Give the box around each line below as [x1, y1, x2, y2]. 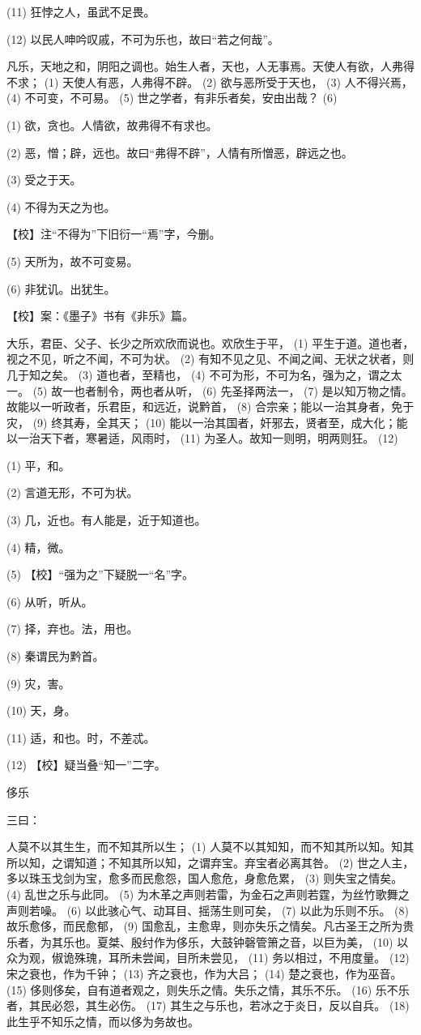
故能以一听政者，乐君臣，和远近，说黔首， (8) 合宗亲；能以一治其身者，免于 [6, 398, 415, 415]
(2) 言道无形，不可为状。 [6, 484, 138, 501]
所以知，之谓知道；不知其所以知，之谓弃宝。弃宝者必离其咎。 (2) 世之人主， [6, 853, 415, 870]
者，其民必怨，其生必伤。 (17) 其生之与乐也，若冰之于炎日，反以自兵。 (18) [6, 997, 410, 1014]
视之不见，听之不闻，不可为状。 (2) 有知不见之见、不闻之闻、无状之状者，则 [6, 350, 415, 367]
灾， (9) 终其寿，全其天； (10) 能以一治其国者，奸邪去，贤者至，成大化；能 [6, 413, 408, 430]
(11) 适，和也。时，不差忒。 [6, 729, 155, 746]
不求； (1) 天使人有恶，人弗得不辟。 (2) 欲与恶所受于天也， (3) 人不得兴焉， [6, 73, 413, 90]
